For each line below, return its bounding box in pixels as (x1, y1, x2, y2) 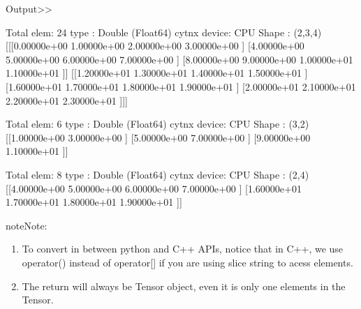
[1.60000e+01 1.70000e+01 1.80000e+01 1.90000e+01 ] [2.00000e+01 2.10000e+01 (6, 79, 356, 93)
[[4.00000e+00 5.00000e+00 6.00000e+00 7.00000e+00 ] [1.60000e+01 (6, 181, 302, 195)
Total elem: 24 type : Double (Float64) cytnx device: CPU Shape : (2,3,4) (6, 24, 322, 39)
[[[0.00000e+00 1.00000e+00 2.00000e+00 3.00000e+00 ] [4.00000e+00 (6, 38, 304, 53)
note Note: (6, 218, 47, 232)
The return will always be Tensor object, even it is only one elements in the (22, 278, 346, 293)
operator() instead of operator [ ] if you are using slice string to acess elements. (22, 255, 353, 269)
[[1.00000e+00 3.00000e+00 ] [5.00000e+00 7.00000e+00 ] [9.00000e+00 (6, 130, 311, 144)
